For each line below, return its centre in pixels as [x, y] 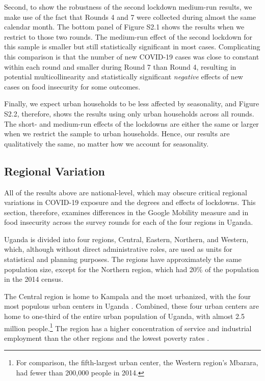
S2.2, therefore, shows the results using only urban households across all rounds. [129, 113]
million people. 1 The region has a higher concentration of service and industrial [128, 327]
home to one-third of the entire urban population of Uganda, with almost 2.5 [124, 316]
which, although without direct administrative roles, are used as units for [118, 249]
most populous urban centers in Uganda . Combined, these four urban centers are [131, 306]
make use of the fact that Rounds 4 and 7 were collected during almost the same [130, 17]
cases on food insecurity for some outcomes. [72, 86]
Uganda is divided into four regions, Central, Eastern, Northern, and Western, [126, 239]
